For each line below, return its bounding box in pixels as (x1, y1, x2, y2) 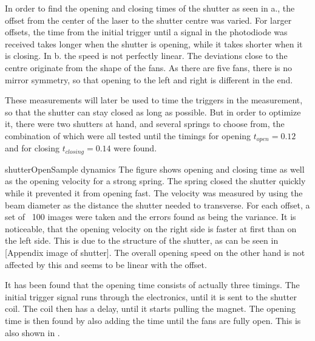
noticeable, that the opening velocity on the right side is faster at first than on (5, 222, 297, 235)
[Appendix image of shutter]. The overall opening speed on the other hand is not (5, 246, 305, 258)
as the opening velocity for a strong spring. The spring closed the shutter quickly (5, 174, 306, 187)
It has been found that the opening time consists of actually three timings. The (5, 278, 300, 291)
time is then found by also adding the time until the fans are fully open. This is (5, 314, 301, 326)
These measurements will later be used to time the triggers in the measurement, (5, 94, 303, 106)
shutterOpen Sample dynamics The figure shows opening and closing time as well (5, 162, 305, 175)
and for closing (5, 142, 59, 154)
